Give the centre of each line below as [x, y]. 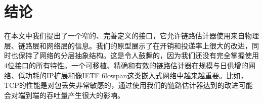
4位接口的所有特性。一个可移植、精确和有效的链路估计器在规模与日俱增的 [126, 65]
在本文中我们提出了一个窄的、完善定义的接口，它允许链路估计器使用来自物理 [131, 36]
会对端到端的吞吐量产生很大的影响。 [64, 95]
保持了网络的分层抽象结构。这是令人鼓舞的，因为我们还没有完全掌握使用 [138, 55]
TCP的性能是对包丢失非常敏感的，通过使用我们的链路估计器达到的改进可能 [128, 85]
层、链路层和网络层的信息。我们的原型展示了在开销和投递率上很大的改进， [128, 45]
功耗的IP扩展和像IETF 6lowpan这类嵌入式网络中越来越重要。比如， [136, 75]
